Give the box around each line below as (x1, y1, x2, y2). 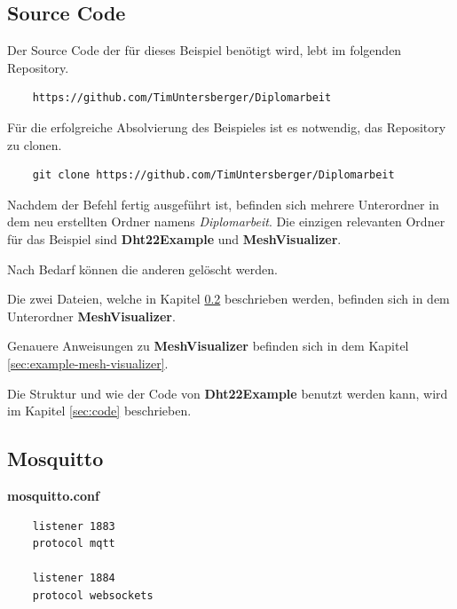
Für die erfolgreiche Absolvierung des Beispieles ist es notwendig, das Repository (7, 117, 446, 136)
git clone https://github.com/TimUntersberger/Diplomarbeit (32, 169, 395, 182)
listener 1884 (32, 572, 115, 585)
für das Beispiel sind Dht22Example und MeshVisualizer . (7, 229, 342, 248)
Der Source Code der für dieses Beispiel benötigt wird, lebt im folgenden (7, 41, 402, 59)
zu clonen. (7, 135, 62, 154)
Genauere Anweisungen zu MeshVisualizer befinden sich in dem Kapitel (7, 336, 409, 355)
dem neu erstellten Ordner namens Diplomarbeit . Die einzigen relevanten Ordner (7, 212, 445, 231)
